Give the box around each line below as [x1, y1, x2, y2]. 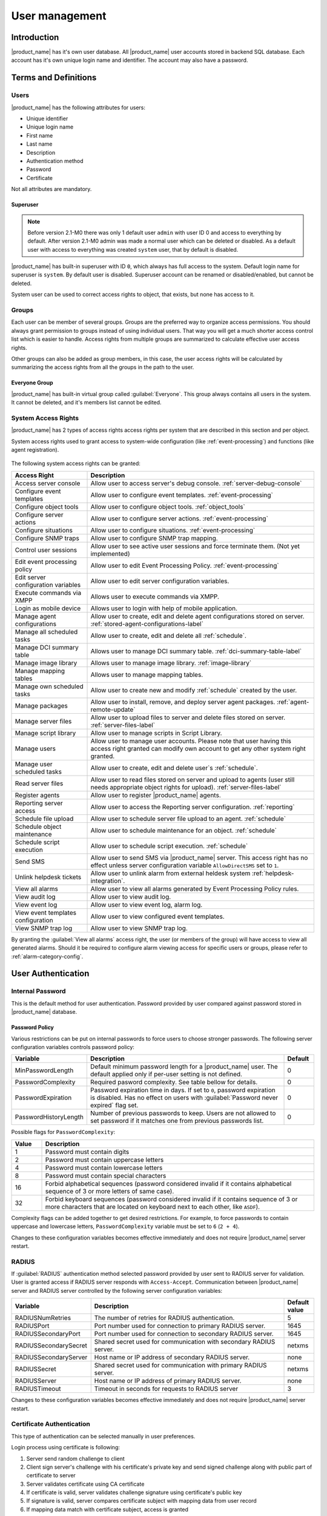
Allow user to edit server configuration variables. [90, 577, 230, 585]
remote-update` [90, 705, 136, 714]
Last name [26, 140, 53, 148]
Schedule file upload [15, 814, 74, 823]
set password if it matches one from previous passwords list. [90, 1116, 264, 1125]
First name [26, 132, 53, 139]
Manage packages [15, 701, 68, 709]
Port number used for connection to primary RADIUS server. [94, 1322, 266, 1330]
